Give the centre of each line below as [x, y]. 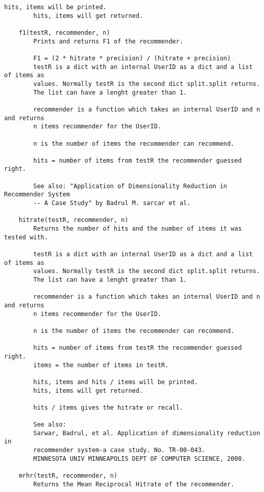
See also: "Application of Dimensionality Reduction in [130, 186]
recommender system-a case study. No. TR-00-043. [119, 450]
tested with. [26, 237]
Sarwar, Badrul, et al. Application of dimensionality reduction [147, 433]
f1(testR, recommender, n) [64, 32]
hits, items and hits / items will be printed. [116, 382]
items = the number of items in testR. [101, 365]
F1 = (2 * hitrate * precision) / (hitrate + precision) [132, 58]
